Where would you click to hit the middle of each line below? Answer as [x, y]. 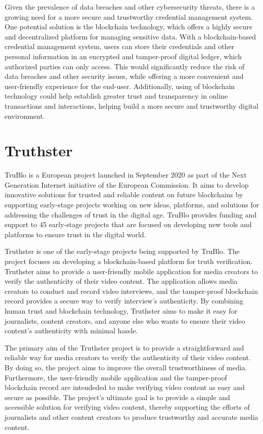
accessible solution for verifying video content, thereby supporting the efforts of [127, 407]
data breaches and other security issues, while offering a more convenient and [124, 76]
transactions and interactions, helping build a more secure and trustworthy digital [131, 105]
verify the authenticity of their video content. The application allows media [121, 281]
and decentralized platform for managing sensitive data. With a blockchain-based [130, 36]
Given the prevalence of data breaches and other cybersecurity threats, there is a [130, 7]
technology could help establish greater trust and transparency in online [116, 96]
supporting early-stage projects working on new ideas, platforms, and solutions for [132, 205]
